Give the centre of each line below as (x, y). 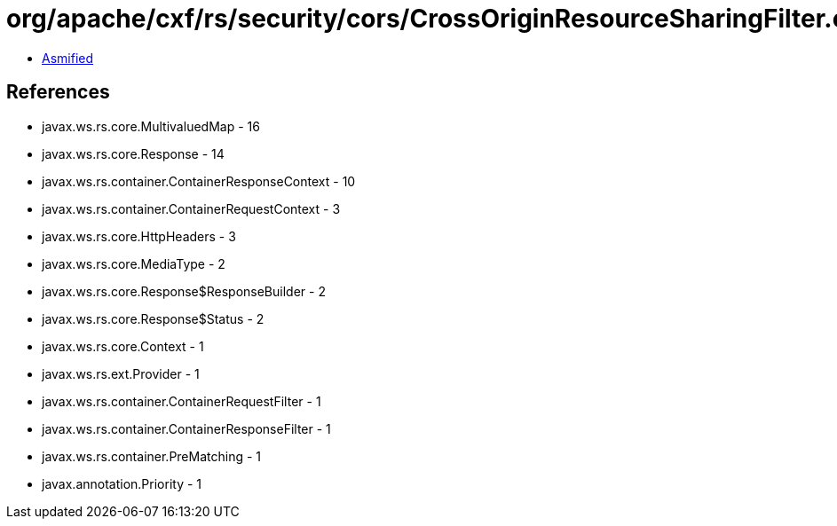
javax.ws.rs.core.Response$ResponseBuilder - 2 (184, 291)
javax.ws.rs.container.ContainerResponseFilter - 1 (186, 428)
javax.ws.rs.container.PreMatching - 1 (152, 456)
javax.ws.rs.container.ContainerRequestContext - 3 (191, 208)
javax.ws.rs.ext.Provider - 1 (121, 373)
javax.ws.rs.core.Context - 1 (123, 346)
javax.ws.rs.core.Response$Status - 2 (153, 318)
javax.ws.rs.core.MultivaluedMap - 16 (151, 126)
